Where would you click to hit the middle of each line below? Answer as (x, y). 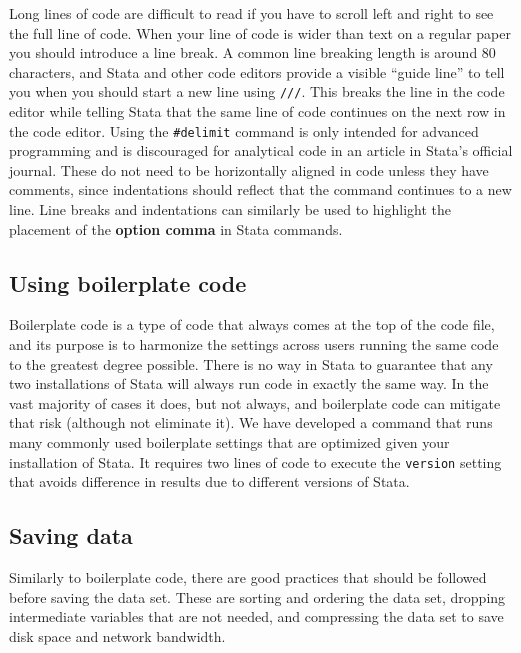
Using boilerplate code (128, 282)
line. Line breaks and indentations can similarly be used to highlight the (230, 209)
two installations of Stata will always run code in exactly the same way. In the (249, 383)
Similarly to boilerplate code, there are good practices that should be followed (248, 577)
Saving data (71, 535)
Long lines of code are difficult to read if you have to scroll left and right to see (251, 13)
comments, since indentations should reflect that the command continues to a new (260, 189)
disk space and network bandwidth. (117, 635)
